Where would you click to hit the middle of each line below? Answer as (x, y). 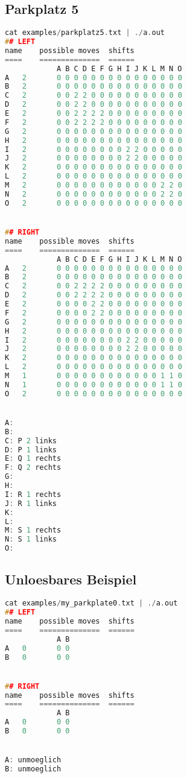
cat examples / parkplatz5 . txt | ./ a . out (85, 33)
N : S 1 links (31, 539)
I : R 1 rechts (33, 494)
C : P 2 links (31, 441)
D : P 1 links (31, 450)
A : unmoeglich (33, 760)
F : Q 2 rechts (33, 468)
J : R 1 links (31, 503)
